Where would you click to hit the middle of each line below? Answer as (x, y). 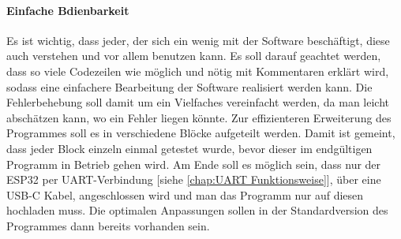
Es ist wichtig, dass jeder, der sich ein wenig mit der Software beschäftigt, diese (198, 40)
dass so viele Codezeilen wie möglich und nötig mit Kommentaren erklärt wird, (198, 71)
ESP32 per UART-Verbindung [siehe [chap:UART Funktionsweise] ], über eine (194, 179)
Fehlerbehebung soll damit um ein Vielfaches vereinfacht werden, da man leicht (198, 102)
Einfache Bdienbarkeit (68, 10)
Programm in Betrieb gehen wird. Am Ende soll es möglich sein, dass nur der (194, 164)
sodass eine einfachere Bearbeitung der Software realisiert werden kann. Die (189, 86)
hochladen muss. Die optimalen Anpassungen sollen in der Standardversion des (197, 210)
